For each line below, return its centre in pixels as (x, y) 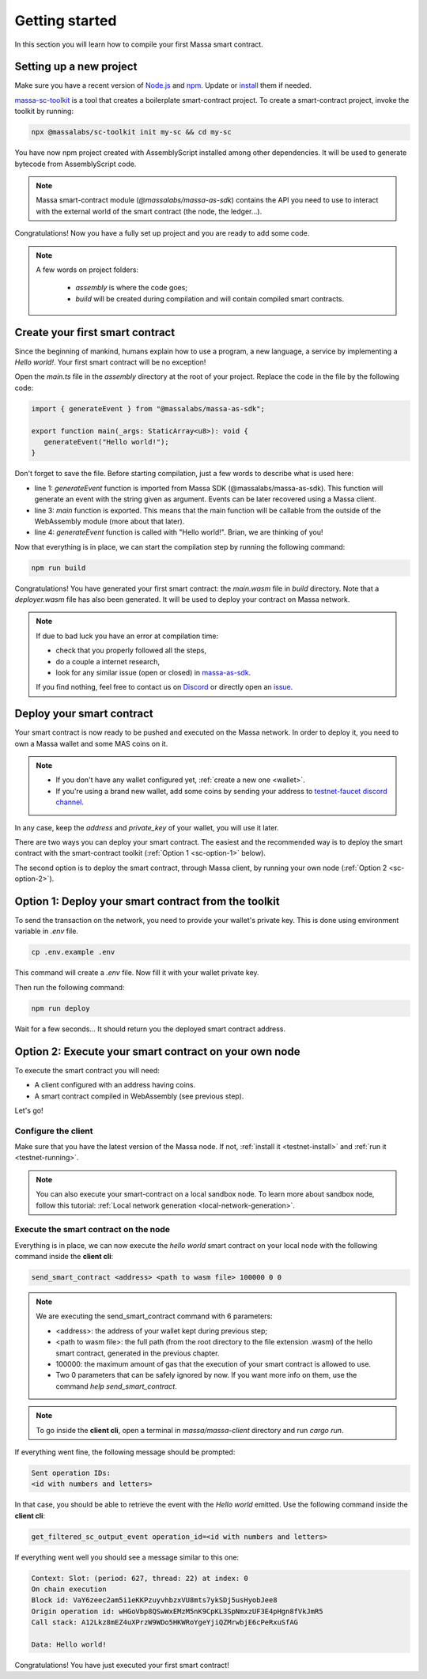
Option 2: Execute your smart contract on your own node (157, 1051)
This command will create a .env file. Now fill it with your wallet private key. (137, 973)
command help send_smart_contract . (116, 1386)
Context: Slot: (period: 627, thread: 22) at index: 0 (140, 1578)
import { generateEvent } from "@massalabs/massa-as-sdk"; (148, 408)
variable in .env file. (47, 931)
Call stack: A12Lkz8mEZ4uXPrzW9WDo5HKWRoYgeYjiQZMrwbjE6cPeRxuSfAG (165, 1622)
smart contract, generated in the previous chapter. (138, 1353)
